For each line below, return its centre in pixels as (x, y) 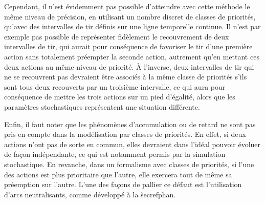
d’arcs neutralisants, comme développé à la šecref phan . (90, 194)
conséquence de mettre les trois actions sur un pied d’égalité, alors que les (120, 97)
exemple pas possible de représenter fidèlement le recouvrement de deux (117, 36)
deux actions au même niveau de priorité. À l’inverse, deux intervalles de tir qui (129, 66)
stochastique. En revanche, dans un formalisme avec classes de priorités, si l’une (129, 164)
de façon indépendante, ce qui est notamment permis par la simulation (115, 154)
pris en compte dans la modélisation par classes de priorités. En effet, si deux (125, 134)
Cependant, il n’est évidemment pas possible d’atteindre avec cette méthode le (127, 6)
